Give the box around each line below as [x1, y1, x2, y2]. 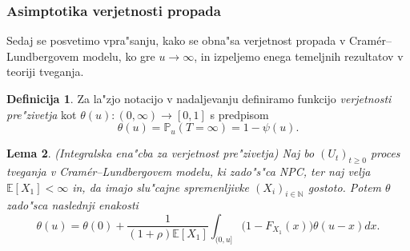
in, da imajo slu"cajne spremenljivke [72, 178, 250, 195]
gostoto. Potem [307, 178, 382, 195]
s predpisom [210, 106, 269, 122]
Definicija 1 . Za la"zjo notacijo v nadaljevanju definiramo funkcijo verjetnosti [6, 90, 392, 106]
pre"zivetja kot [6, 106, 77, 122]
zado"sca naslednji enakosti [6, 197, 139, 213]
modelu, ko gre [82, 47, 155, 64]
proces [370, 145, 400, 161]
